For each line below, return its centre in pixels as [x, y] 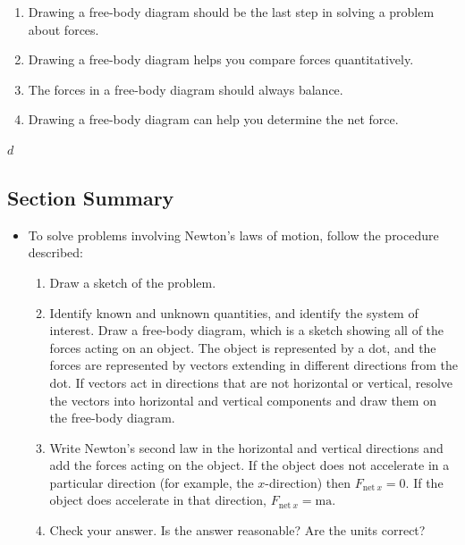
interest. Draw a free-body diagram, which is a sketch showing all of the [247, 330]
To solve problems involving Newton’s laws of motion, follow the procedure [233, 235]
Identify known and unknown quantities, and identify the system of [234, 312]
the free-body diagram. [112, 418]
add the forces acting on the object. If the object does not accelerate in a [249, 465]
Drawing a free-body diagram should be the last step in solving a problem [231, 12]
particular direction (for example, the [152, 482]
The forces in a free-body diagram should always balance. [186, 89]
